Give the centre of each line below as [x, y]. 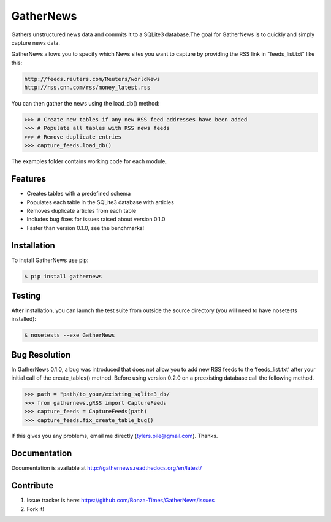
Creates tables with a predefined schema [79, 194]
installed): [24, 319]
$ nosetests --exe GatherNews [70, 335]
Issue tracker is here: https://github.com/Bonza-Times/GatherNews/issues [120, 501]
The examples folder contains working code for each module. [89, 161]
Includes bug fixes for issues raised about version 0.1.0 [96, 219]
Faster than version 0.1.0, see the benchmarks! [86, 228]
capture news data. [36, 42]
